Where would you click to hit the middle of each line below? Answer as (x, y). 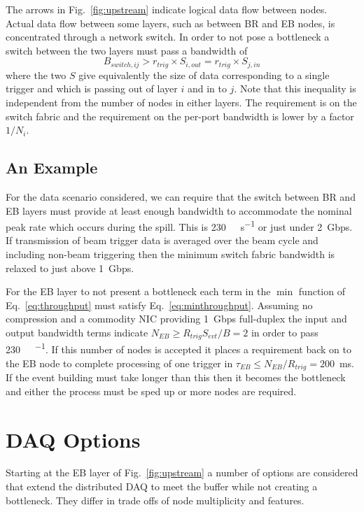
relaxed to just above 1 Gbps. (70, 268)
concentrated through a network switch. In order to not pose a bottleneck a (168, 37)
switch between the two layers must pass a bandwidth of (127, 50)
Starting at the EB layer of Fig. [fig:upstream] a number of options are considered (182, 472)
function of (322, 291)
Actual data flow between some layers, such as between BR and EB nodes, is (170, 23)
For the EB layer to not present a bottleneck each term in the (138, 291)
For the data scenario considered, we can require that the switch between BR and (181, 197)
